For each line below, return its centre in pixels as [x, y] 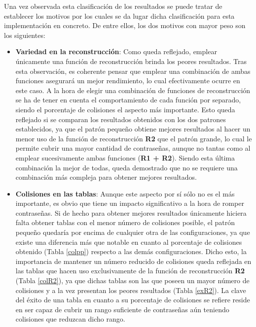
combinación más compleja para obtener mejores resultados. [106, 177]
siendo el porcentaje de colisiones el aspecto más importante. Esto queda [125, 109]
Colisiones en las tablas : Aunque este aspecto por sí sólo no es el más [125, 193]
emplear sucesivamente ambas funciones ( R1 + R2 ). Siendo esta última [125, 157]
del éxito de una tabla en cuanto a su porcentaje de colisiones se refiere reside [133, 300]
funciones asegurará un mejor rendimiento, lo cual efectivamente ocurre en [128, 81]
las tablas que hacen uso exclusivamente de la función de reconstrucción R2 [130, 271]
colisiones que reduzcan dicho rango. [70, 319]
